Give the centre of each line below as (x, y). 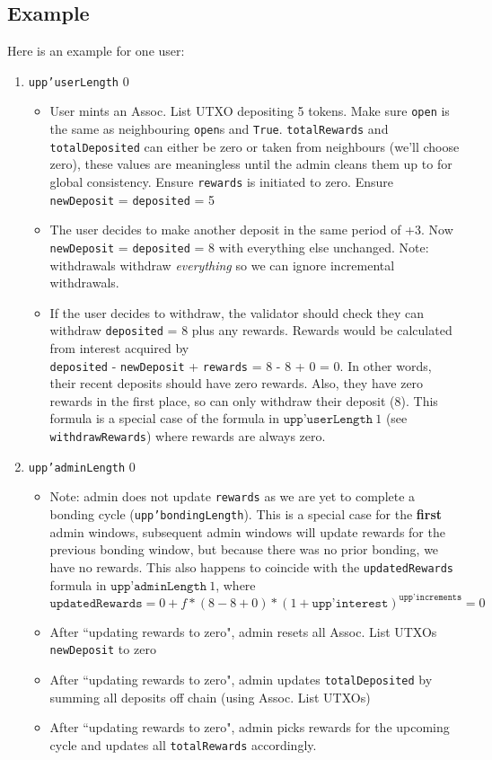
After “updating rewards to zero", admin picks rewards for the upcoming (250, 727)
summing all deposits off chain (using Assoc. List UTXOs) (210, 697)
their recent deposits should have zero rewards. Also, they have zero (237, 383)
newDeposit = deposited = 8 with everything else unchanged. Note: (239, 247)
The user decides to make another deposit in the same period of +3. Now (251, 230)
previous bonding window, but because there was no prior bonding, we (244, 549)
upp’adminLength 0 (82, 466)
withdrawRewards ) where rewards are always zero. (188, 436)
